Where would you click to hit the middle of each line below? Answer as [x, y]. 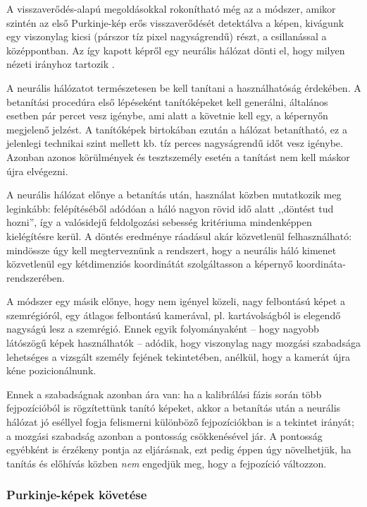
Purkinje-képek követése [77, 495]
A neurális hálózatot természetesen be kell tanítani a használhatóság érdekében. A [184, 87]
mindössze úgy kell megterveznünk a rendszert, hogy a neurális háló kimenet [172, 250]
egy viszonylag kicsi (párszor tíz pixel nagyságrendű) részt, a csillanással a [167, 36]
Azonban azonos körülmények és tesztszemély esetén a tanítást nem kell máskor [178, 156]
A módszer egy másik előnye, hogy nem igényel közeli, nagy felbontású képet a [176, 301]
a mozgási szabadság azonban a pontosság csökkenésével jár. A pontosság [164, 435]
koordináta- [321, 264]
